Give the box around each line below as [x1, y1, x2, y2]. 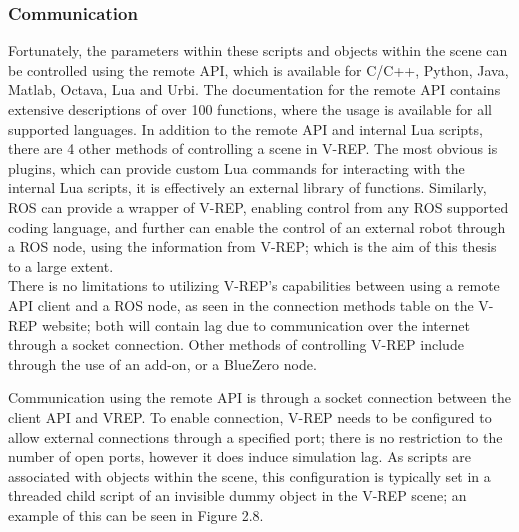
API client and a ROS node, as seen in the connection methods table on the [8, 294, 474, 315]
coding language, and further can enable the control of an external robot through [8, 216, 506, 237]
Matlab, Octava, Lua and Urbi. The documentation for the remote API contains [8, 79, 501, 100]
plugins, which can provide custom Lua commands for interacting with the [8, 157, 465, 178]
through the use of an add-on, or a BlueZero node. [8, 353, 317, 374]
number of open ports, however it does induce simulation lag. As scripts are [8, 446, 472, 467]
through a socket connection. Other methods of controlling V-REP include [8, 334, 464, 355]
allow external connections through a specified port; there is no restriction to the [8, 426, 503, 447]
